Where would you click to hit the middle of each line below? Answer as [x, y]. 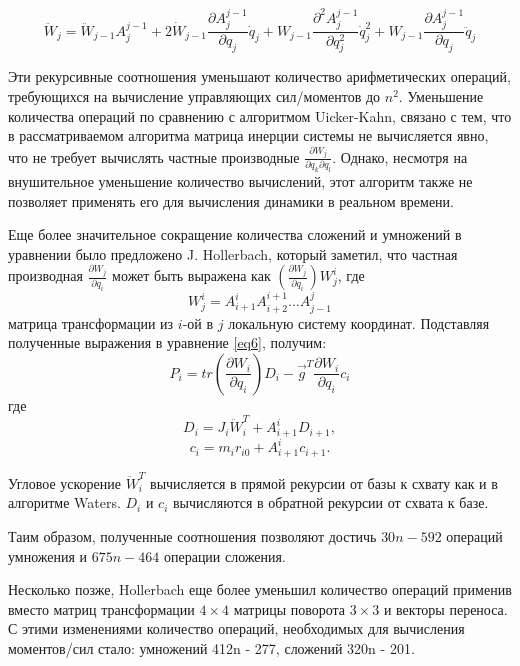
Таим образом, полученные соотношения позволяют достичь [192, 535]
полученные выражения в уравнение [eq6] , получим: [167, 342]
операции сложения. [224, 555]
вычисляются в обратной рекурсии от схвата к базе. [331, 502]
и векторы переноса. [445, 608]
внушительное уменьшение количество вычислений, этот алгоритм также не [240, 180]
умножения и [48, 555]
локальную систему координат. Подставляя [359, 322]
